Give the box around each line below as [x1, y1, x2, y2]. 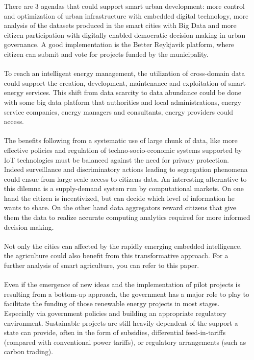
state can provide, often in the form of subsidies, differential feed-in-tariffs [4, 327, 226, 337]
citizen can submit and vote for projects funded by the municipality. [4, 48, 209, 59]
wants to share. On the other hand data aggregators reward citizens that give [4, 202, 236, 213]
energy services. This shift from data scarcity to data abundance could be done [4, 87, 241, 97]
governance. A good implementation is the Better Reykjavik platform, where [4, 39, 234, 49]
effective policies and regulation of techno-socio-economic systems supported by [4, 144, 242, 155]
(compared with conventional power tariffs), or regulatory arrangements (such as [4, 336, 246, 347]
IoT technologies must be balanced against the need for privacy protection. [4, 154, 229, 165]
